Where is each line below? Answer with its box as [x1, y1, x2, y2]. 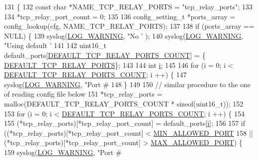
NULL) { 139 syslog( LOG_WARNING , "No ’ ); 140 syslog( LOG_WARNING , [4, 30, 244, 41]
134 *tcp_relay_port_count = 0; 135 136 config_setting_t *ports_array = [4, 11, 236, 21]
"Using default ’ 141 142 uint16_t [4, 40, 106, 51]
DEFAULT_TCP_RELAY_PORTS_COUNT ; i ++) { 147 [4, 69, 187, 80]
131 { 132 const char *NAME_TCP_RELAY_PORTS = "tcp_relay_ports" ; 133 [4, 1, 253, 11]
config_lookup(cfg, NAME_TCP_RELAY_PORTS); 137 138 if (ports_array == [4, 21, 255, 31]
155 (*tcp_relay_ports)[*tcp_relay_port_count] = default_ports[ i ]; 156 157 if [4, 118, 246, 128]
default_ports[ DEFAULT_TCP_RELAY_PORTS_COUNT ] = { [4, 50, 206, 60]
